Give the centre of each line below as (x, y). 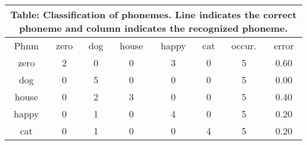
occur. (244, 45)
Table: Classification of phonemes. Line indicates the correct (153, 14)
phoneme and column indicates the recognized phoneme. (153, 28)
